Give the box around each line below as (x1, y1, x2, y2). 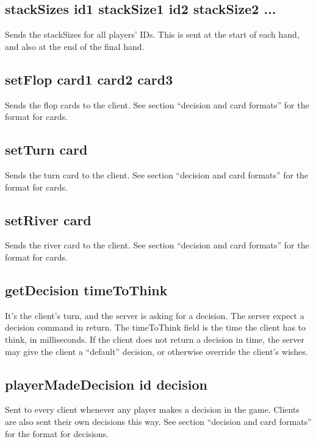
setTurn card (5, 140, 88, 159)
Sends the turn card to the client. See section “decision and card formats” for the (5, 168, 309, 181)
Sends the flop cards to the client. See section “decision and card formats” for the (5, 98, 309, 111)
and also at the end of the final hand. (5, 40, 145, 52)
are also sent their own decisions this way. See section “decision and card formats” (5, 415, 312, 427)
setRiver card (5, 210, 92, 229)
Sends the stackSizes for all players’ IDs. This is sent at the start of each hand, (5, 28, 300, 41)
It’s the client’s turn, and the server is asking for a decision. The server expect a (5, 309, 304, 321)
